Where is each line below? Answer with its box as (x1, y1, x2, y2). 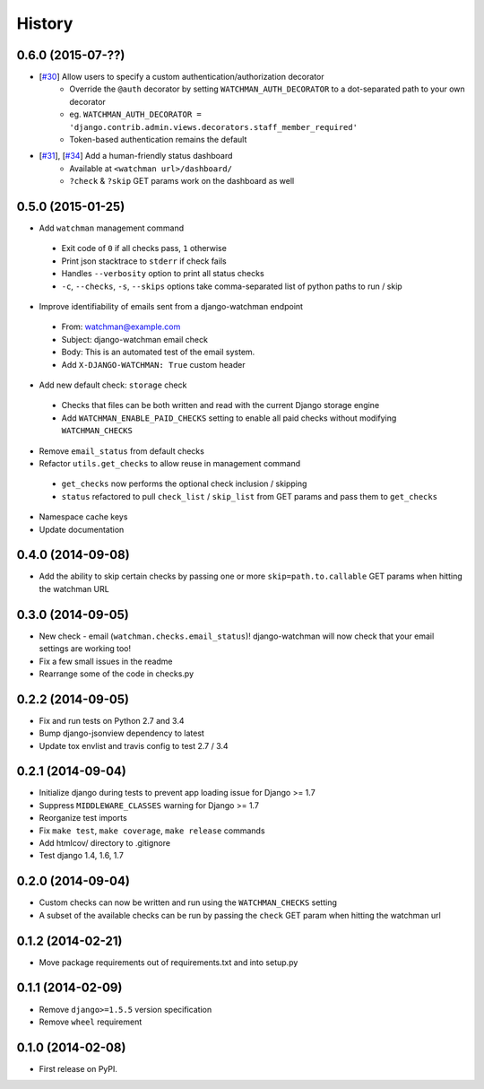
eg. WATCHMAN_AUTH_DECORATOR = (69, 109, 202, 120)
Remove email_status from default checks (39, 445, 205, 457)
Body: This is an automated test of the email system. (61, 346, 255, 358)
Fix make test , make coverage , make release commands (39, 825, 265, 836)
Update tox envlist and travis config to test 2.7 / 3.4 (39, 740, 229, 751)
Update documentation (39, 524, 125, 535)
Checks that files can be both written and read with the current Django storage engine (61, 400, 380, 411)
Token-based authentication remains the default (69, 135, 247, 145)
